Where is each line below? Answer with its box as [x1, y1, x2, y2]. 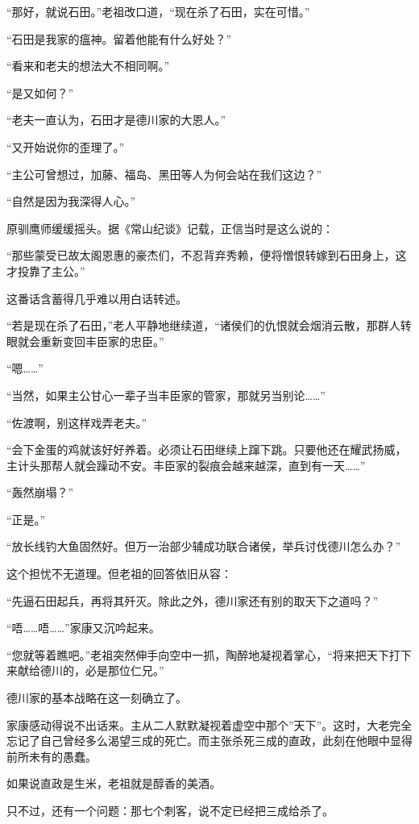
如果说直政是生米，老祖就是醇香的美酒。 [6, 775, 221, 792]
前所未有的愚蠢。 [6, 747, 97, 764]
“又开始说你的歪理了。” [6, 138, 125, 155]
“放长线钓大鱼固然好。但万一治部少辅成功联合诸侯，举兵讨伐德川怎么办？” [6, 538, 401, 555]
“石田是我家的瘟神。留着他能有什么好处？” [6, 30, 232, 47]
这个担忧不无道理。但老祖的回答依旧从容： [6, 565, 232, 582]
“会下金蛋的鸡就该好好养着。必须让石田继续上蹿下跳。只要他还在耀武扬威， [6, 441, 407, 458]
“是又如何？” [6, 84, 74, 101]
